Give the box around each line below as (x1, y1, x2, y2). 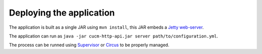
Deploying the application (9, 7, 115, 18)
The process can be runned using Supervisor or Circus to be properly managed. (9, 42, 169, 48)
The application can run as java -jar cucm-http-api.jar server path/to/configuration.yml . (9, 33, 218, 39)
